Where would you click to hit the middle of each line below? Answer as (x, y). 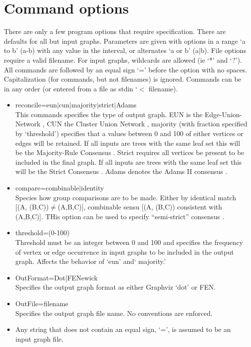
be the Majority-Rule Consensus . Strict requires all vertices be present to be (130, 152)
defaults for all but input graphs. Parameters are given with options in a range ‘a (125, 41)
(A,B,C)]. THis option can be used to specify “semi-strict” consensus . (120, 216)
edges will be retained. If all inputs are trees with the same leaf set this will (128, 143)
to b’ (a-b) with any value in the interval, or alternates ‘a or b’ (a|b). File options (125, 50)
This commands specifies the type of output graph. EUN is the (109, 114)
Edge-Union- (223, 114)
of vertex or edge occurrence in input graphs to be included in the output (125, 252)
